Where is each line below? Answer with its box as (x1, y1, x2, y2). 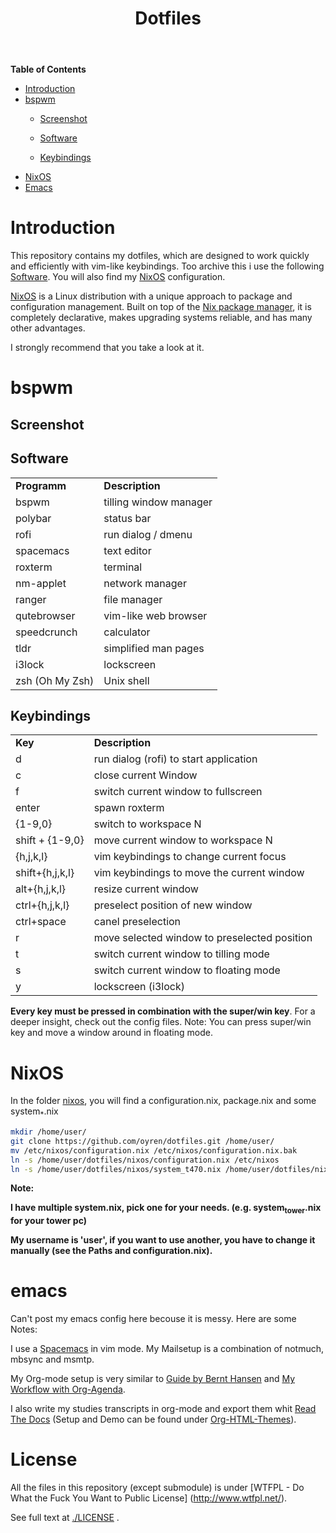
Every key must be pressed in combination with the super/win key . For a (10, 1005, 316, 1017)
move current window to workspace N (93, 833, 273, 847)
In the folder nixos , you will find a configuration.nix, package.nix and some (10, 1095, 317, 1107)
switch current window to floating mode (93, 963, 281, 977)
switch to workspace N (93, 817, 202, 831)
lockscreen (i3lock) (93, 980, 185, 994)
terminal (103, 560, 143, 574)
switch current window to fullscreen (93, 785, 263, 799)
